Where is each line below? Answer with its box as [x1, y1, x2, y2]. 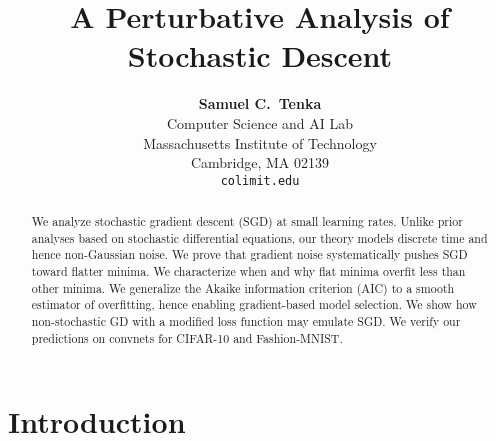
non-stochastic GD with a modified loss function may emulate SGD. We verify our [31, 313, 461, 330]
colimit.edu [220, 173, 300, 188]
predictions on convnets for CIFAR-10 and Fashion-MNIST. [31, 329, 343, 346]
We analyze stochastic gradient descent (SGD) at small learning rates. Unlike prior [31, 213, 463, 230]
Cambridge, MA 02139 [190, 152, 330, 173]
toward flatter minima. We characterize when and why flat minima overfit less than [31, 263, 466, 280]
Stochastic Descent [127, 35, 393, 76]
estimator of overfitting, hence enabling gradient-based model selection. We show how [31, 296, 477, 313]
